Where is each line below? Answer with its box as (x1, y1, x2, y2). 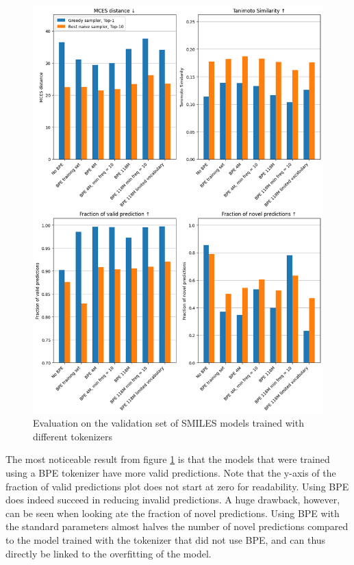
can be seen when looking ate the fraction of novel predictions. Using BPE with (5, 505, 340, 520)
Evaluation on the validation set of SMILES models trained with (33, 416, 304, 430)
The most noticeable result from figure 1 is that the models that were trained (5, 452, 330, 466)
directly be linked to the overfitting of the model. (5, 546, 212, 560)
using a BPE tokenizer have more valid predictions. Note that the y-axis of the (5, 465, 336, 479)
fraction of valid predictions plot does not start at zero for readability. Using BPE (5, 479, 349, 493)
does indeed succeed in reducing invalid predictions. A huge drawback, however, (5, 492, 340, 507)
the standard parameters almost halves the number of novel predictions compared (5, 519, 349, 533)
